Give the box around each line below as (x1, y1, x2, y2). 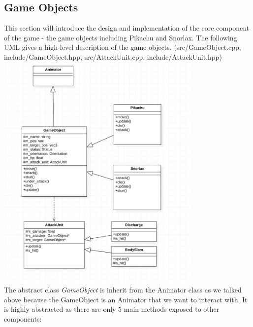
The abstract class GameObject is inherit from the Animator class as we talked (4, 285, 242, 295)
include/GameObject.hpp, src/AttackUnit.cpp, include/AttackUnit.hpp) (4, 51, 222, 62)
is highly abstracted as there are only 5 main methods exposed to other (4, 304, 220, 314)
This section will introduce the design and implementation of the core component (4, 23, 250, 33)
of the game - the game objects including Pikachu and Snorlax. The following (4, 32, 237, 42)
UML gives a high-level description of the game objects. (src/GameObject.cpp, (4, 42, 241, 52)
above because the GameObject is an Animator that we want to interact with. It (4, 294, 248, 304)
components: (4, 313, 42, 324)
